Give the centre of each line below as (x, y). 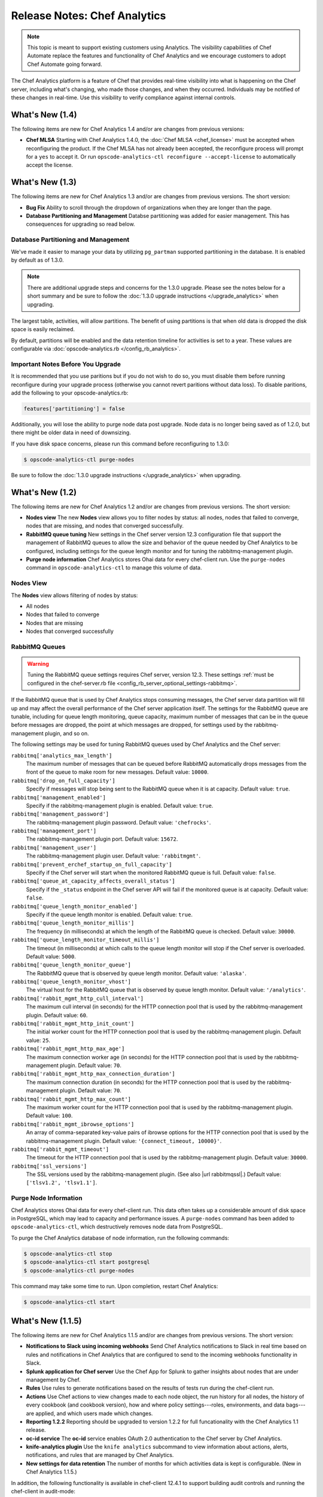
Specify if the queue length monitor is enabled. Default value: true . (109, 914)
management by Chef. (53, 1380)
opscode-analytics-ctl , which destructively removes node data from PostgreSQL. (117, 1227)
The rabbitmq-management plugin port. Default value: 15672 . (102, 839)
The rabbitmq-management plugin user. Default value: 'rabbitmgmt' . (113, 856)
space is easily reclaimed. (43, 329)
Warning (38, 664)
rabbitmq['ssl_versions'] (49, 1166)
